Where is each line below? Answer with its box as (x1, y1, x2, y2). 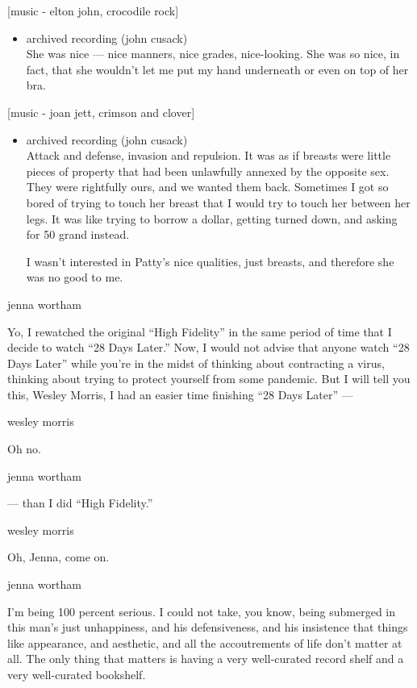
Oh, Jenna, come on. (7, 548, 110, 565)
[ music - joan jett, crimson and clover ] (7, 103, 195, 120)
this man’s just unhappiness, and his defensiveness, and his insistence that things (7, 619, 408, 636)
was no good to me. (26, 269, 123, 286)
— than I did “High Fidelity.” (7, 494, 153, 511)
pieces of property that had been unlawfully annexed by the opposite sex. (26, 162, 390, 179)
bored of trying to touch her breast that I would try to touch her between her (26, 194, 411, 211)
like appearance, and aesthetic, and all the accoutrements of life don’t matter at (7, 634, 402, 651)
